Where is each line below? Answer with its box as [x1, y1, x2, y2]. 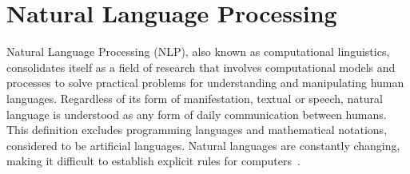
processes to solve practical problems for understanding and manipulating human [6, 74, 404, 91]
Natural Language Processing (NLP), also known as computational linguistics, [6, 43, 390, 60]
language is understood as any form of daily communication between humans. [6, 105, 387, 122]
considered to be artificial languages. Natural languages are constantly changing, [6, 136, 400, 153]
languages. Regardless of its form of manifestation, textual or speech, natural [6, 89, 383, 106]
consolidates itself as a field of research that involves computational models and [6, 58, 396, 75]
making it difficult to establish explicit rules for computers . [6, 152, 301, 169]
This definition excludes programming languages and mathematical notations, [6, 121, 388, 138]
